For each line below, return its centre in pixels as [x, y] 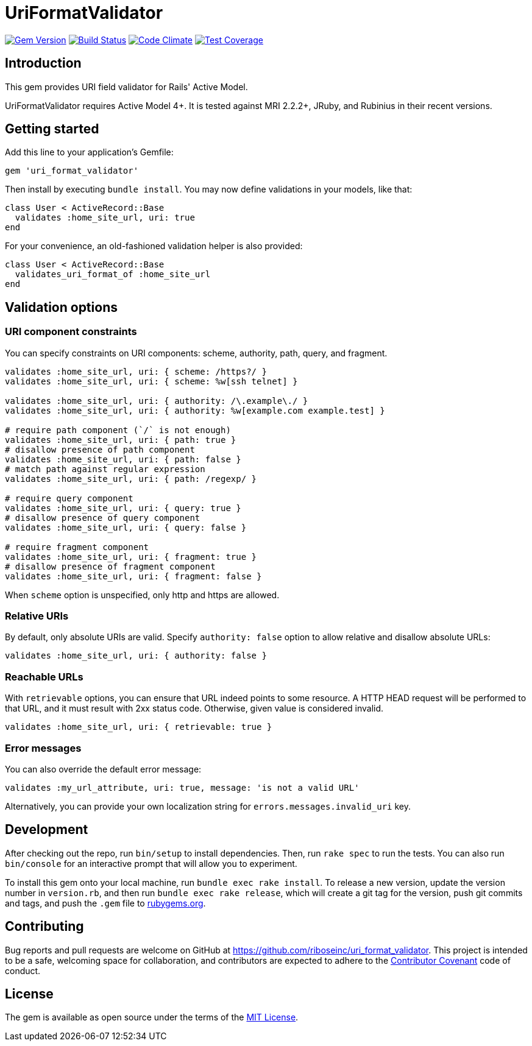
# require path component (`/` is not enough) [118, 430]
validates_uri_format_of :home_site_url [113, 274]
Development [47, 830]
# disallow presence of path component [100, 449]
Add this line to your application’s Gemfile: [89, 152]
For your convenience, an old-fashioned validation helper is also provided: [154, 246]
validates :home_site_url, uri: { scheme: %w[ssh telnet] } [151, 381]
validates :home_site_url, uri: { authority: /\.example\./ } [157, 401]
